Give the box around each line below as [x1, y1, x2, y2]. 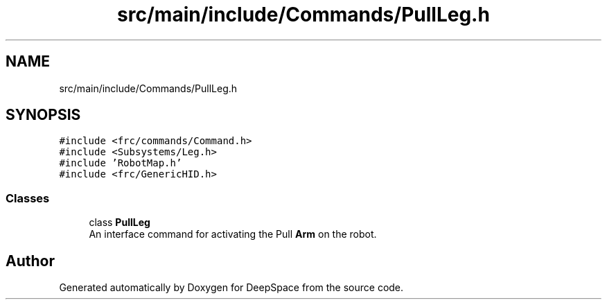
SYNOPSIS [6, 106, 81, 124]
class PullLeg [89, 216, 150, 229]
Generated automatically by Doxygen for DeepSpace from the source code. [59, 281, 404, 294]
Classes [6, 191, 50, 205]
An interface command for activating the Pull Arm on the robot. [89, 228, 377, 241]
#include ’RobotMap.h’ [59, 157, 182, 169]
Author [6, 252, 55, 270]
